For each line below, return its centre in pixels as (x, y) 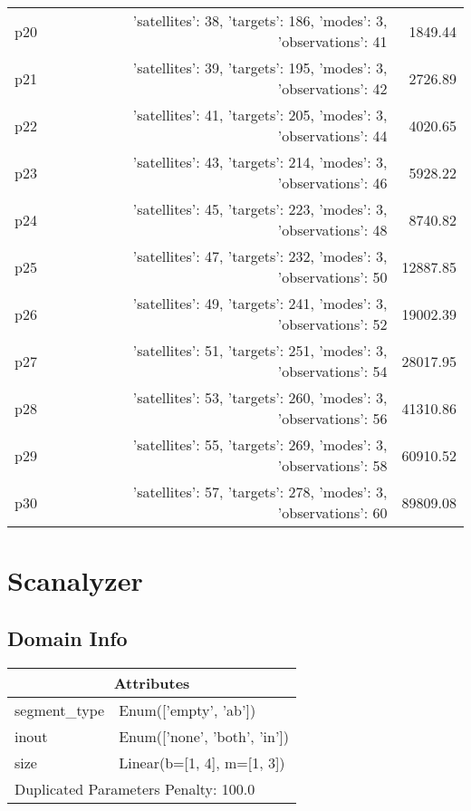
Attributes (152, 682)
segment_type (60, 710)
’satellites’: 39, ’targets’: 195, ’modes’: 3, (260, 68)
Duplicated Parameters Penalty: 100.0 (135, 788)
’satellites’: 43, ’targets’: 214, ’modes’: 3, (260, 162)
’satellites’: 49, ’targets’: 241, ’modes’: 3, (260, 303)
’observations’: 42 (332, 88)
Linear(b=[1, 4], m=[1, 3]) (202, 762)
